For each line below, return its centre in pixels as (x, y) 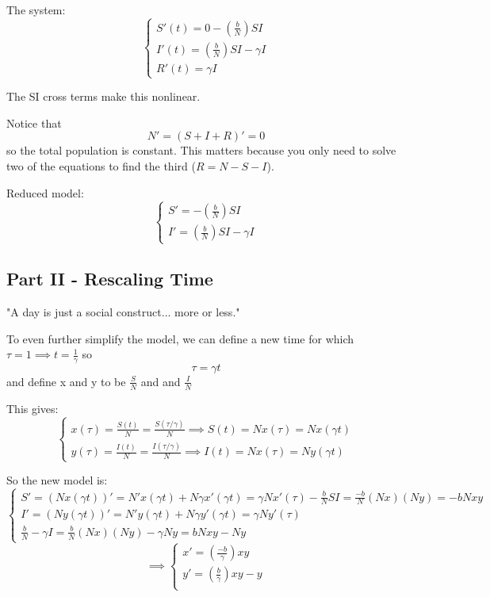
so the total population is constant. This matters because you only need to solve (201, 150)
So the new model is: (57, 480)
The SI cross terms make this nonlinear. (103, 96)
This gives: (33, 408)
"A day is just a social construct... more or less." (123, 311)
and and (161, 381)
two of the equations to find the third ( (101, 165)
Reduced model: (45, 192)
